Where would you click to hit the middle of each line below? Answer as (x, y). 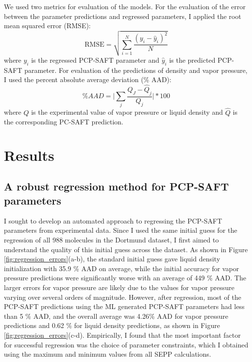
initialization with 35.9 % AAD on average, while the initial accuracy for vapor (122, 268)
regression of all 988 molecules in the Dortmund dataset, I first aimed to (111, 240)
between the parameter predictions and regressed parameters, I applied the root (123, 16)
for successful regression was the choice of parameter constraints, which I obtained (126, 344)
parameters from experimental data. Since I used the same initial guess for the (121, 230)
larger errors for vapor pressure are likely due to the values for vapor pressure (119, 287)
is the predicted (192, 60)
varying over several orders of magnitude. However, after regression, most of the (123, 297)
